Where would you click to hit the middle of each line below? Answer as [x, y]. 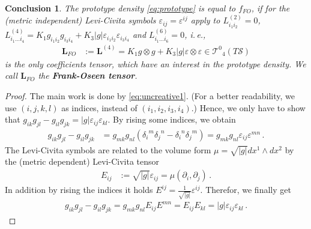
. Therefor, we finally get [246, 190]
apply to [205, 20]
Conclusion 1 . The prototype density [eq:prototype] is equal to [120, 8]
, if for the [270, 8]
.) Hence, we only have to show [248, 107]
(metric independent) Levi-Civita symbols [80, 20]
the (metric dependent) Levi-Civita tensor [82, 161]
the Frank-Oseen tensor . [88, 75]
